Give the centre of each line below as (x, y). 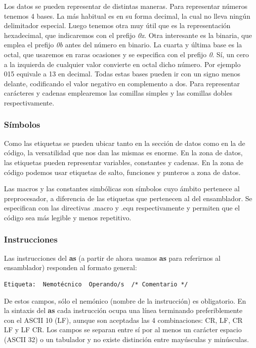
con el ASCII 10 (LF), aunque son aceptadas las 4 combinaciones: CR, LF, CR (123, 320)
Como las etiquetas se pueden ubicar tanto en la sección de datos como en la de (125, 143)
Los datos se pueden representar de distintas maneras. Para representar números (126, 6)
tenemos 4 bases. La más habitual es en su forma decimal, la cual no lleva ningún (127, 16)
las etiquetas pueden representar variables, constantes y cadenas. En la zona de (124, 162)
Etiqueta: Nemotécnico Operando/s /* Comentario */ (96, 284)
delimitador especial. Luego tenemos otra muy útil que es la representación (117, 25)
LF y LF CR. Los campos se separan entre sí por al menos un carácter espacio (123, 330)
